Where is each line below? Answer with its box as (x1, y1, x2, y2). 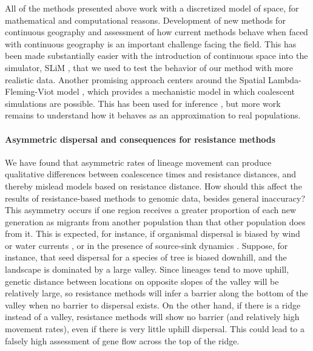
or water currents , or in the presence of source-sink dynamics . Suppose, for (5, 239, 288, 251)
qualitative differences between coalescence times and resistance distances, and (5, 168, 297, 180)
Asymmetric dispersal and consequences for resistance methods (5, 132, 276, 145)
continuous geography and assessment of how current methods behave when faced (5, 26, 308, 38)
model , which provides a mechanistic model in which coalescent (56, 85, 295, 98)
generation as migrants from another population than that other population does (5, 215, 306, 228)
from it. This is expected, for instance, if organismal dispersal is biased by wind (5, 227, 300, 240)
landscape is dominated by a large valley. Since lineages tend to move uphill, (5, 263, 289, 276)
